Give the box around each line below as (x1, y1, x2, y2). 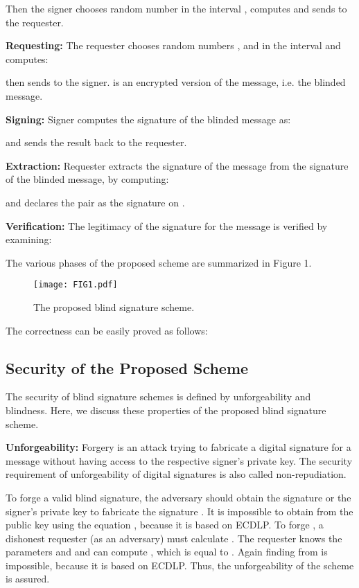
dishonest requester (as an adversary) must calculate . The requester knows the (6, 531, 342, 545)
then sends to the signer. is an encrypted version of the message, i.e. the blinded (6, 75, 346, 89)
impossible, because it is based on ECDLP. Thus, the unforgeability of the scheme (6, 558, 354, 572)
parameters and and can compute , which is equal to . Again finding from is (6, 544, 328, 559)
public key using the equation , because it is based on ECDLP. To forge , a (6, 517, 324, 532)
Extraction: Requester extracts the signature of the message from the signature (6, 158, 349, 172)
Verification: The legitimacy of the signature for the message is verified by (6, 218, 328, 233)
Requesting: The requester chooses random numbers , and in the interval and (6, 38, 341, 53)
